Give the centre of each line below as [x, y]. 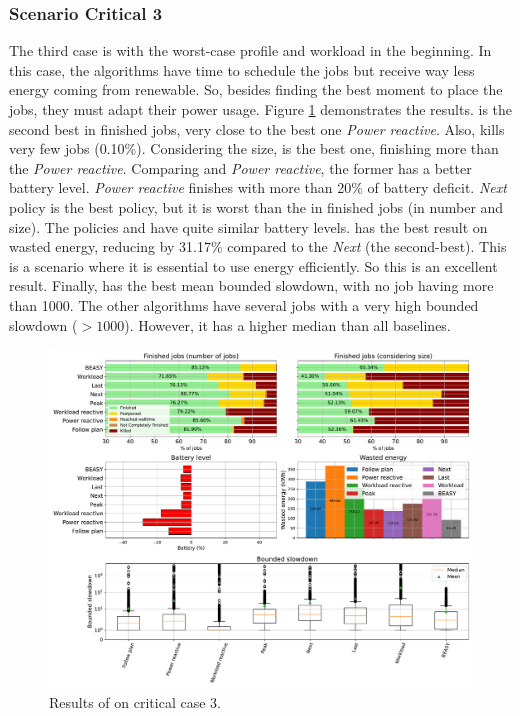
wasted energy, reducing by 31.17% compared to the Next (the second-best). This [258, 246]
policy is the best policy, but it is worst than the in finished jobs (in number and [256, 206]
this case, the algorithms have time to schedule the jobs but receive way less [242, 69]
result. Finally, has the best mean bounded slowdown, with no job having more [251, 285]
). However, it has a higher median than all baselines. [287, 324]
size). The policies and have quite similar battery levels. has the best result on [248, 226]
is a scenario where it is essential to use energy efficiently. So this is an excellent [253, 265]
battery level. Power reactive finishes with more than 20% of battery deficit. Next [258, 187]
